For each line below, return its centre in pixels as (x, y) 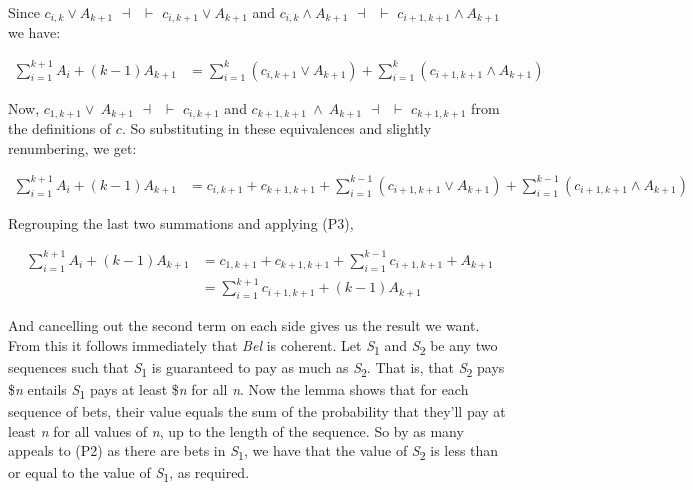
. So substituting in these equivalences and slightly (276, 128)
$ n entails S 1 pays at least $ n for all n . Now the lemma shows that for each (238, 390)
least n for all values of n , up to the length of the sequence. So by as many (236, 430)
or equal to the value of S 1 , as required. (129, 474)
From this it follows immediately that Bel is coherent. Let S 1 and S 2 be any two (253, 346)
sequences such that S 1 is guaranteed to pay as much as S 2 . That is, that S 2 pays (256, 368)
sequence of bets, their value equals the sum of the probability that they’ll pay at (257, 410)
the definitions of (60, 128)
